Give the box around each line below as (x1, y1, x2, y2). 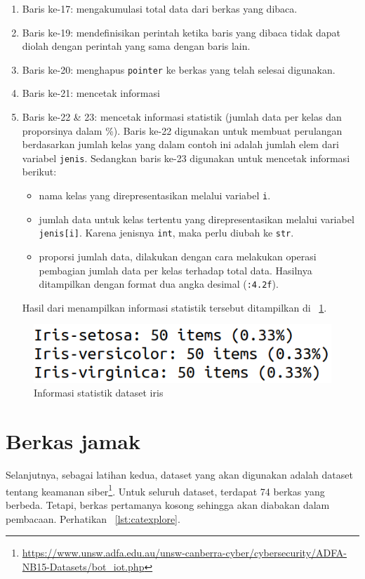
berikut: (22, 164, 57, 179)
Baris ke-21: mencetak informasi (22, 86, 160, 100)
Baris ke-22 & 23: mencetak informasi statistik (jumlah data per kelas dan (22, 109, 342, 124)
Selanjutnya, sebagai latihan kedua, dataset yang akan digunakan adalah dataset (6, 467, 353, 482)
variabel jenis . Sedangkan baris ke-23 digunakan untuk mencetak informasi (22, 150, 350, 165)
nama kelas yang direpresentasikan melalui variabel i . (39, 188, 271, 203)
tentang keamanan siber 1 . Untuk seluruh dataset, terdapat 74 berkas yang (6, 481, 325, 498)
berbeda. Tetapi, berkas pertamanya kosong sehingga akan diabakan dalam (6, 498, 330, 512)
